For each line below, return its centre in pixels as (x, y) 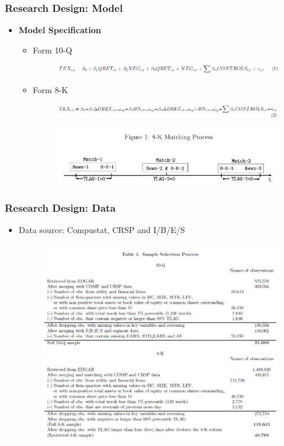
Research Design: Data (60, 208)
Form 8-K (50, 90)
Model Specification (60, 30)
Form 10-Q (52, 50)
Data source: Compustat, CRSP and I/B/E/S (102, 230)
